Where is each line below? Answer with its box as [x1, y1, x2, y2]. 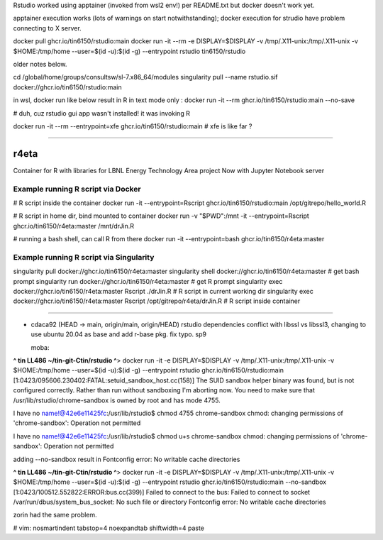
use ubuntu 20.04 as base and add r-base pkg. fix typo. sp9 [30, 330, 207, 338]
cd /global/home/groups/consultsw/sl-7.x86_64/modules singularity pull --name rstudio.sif [13, 73, 278, 82]
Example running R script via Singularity [13, 252, 155, 262]
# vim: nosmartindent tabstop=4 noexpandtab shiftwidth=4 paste [13, 524, 205, 532]
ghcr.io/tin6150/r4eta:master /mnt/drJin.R [13, 221, 135, 230]
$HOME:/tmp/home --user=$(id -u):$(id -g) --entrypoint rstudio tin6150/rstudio [13, 47, 246, 55]
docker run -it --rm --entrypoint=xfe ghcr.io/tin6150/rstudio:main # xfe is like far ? [13, 121, 252, 131]
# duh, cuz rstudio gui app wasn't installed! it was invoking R [13, 109, 191, 117]
